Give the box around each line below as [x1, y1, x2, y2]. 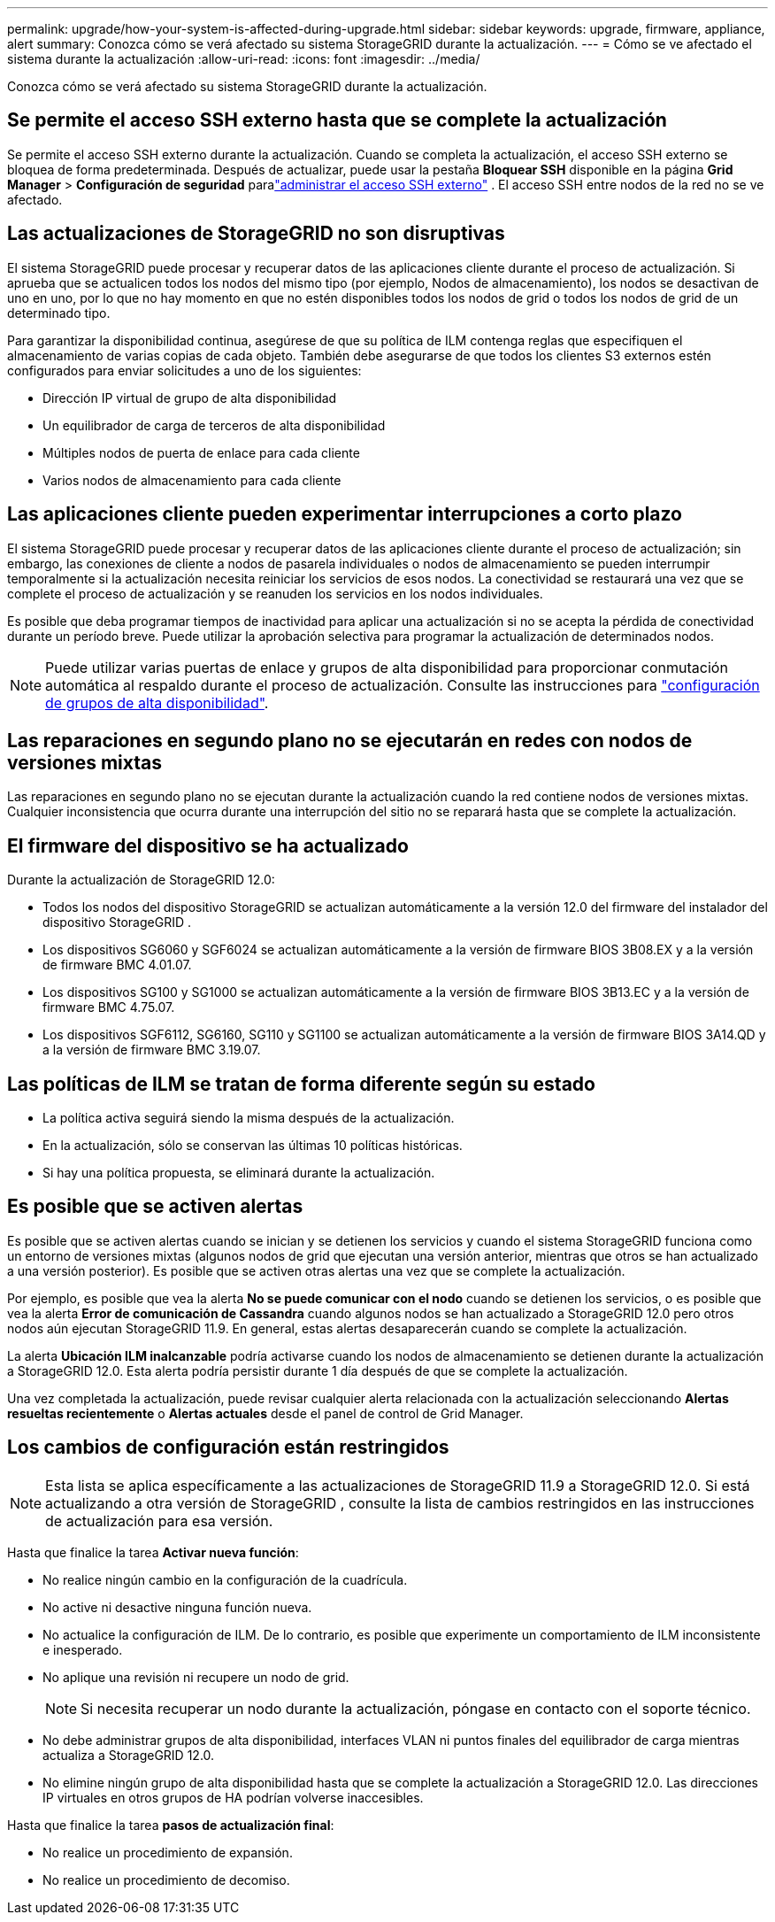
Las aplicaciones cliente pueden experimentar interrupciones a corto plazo [7, 503, 683, 526]
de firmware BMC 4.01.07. [42, 957, 192, 973]
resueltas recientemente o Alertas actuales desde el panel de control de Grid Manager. [7, 1405, 524, 1421]
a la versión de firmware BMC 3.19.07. [42, 1042, 261, 1058]
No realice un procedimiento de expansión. [42, 1844, 293, 1860]
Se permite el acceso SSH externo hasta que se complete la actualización [7, 109, 667, 132]
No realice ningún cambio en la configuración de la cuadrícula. [42, 1571, 408, 1587]
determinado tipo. [7, 305, 111, 320]
